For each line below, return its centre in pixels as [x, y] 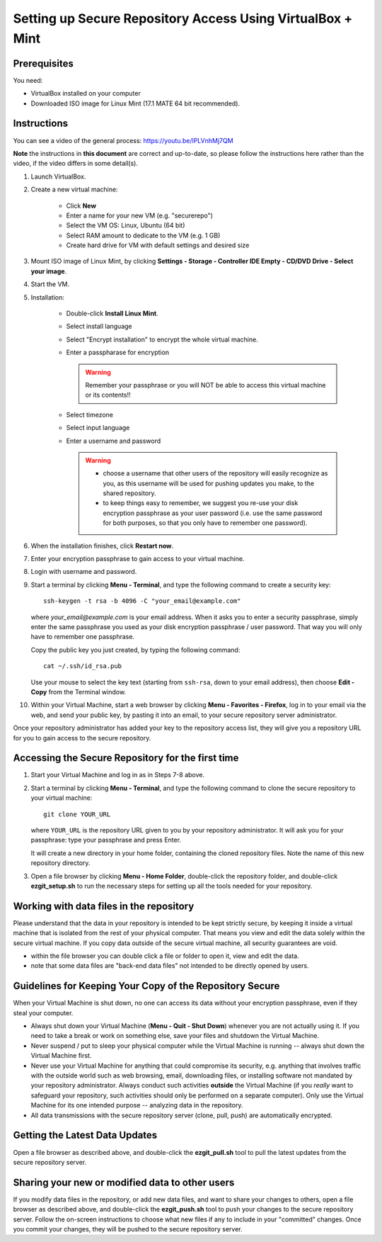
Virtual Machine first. [61, 1056]
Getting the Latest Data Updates [85, 1135]
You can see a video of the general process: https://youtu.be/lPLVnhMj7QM [123, 140]
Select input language [98, 428]
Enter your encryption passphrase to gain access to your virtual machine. [138, 559]
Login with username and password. [84, 572]
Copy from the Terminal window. [79, 691]
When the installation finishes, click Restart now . [102, 546]
